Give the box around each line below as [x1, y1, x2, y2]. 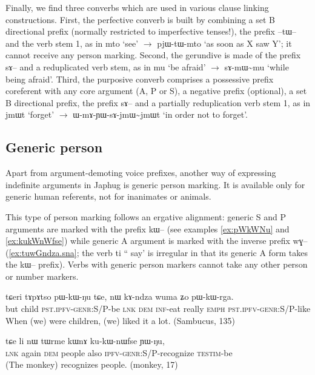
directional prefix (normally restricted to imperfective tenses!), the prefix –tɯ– [5, 25, 297, 38]
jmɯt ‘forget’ [5, 108, 55, 121]
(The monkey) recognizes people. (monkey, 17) [5, 358, 178, 371]
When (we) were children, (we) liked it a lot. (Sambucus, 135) [5, 314, 235, 326]
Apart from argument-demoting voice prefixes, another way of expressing [5, 166, 276, 179]
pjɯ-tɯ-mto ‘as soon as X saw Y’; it [157, 36, 292, 49]
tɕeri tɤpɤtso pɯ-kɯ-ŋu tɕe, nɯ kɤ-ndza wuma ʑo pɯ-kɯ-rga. [5, 290, 234, 303]
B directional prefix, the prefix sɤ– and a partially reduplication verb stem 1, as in [5, 96, 311, 109]
